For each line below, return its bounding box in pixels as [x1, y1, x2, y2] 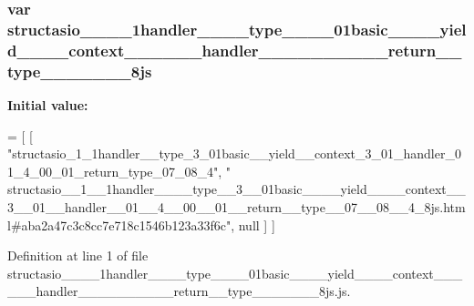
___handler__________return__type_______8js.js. [7, 281, 351, 301]
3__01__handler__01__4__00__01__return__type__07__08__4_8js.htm [7, 197, 466, 216]
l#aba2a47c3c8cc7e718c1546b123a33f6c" [7, 215, 232, 234]
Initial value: [7, 95, 88, 114]
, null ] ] [231, 215, 275, 234]
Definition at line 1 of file [7, 246, 149, 265]
